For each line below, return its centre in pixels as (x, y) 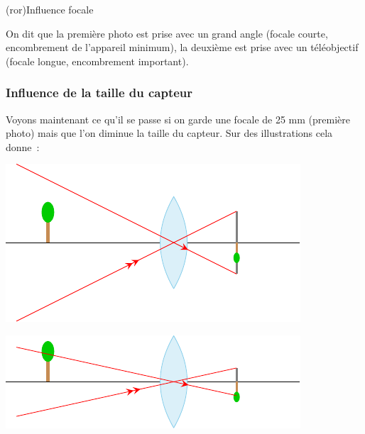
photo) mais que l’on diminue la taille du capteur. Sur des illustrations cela (169, 133)
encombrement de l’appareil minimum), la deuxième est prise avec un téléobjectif (182, 47)
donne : (23, 146)
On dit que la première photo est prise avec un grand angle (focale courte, (167, 33)
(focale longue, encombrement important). (97, 61)
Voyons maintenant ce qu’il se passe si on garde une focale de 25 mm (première (178, 119)
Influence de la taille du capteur (99, 93)
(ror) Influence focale (50, 9)
